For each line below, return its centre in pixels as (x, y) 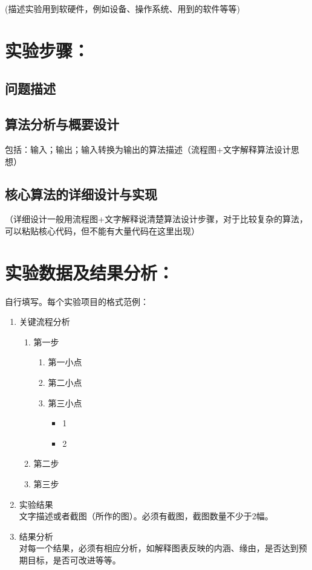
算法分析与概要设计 (62, 124)
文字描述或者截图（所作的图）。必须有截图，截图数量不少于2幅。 (146, 516)
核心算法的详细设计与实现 (81, 194)
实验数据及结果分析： (90, 272)
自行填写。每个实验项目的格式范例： (77, 301)
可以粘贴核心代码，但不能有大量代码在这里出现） (102, 230)
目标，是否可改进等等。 (74, 559)
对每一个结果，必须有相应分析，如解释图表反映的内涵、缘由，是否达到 (159, 548)
